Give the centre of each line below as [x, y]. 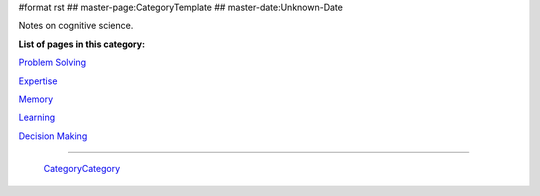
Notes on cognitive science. [76, 26]
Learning [37, 117]
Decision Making [53, 136]
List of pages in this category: [81, 44]
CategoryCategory [82, 169]
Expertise [38, 81]
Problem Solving [52, 62]
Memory [36, 99]
